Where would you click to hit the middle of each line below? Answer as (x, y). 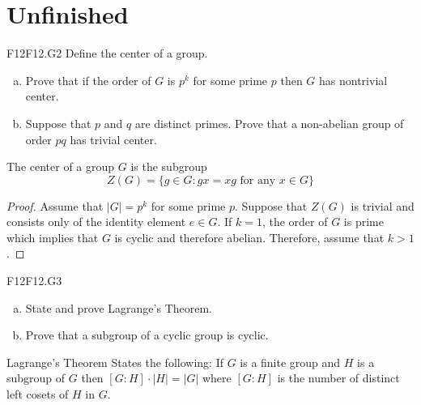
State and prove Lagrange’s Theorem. (119, 307)
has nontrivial (353, 80)
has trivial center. (113, 139)
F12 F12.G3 (34, 281)
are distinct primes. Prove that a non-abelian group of (269, 123)
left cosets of (38, 394)
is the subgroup (169, 166)
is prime (364, 222)
